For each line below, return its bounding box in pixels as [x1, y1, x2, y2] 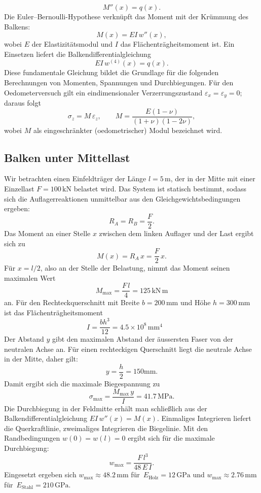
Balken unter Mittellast [4, 149, 130, 165]
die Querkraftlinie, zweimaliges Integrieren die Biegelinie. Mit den [4, 422, 208, 433]
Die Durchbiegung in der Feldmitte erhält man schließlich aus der [4, 403, 207, 413]
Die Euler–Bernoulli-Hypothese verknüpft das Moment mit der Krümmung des [4, 11, 249, 21]
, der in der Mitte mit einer [170, 173, 255, 184]
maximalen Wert [4, 272, 56, 283]
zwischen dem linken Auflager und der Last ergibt [99, 227, 254, 238]
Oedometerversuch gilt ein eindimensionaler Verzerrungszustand [4, 87, 203, 97]
